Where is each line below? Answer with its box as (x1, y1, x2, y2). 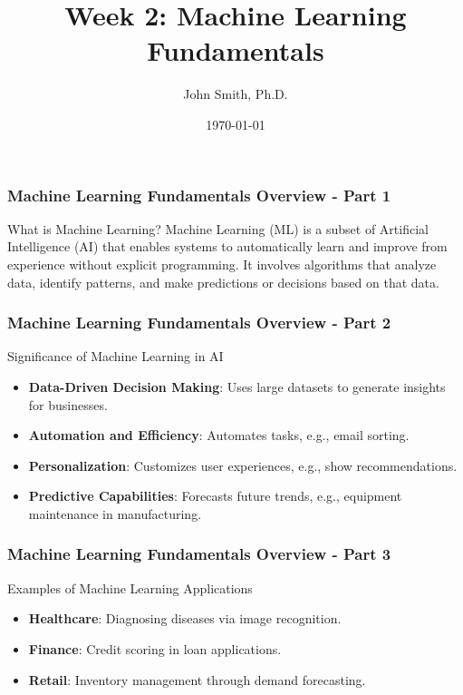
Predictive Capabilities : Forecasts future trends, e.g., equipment (28, 486, 402, 505)
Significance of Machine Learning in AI (7, 347, 224, 366)
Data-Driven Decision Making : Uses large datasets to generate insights (28, 377, 446, 396)
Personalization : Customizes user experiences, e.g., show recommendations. (28, 455, 458, 475)
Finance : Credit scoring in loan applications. (28, 639, 282, 658)
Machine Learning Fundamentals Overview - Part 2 (7, 311, 391, 334)
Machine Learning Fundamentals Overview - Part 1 (7, 183, 391, 206)
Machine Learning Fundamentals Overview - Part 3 (7, 543, 391, 565)
